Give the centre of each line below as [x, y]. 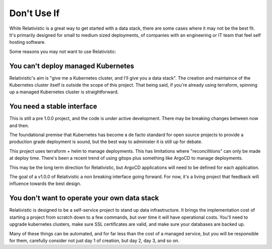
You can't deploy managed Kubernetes [72, 66]
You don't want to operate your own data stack [84, 198]
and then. [19, 126]
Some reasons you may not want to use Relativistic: [63, 51]
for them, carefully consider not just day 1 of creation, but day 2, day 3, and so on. [94, 240]
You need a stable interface [53, 107]
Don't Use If [35, 13]
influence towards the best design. [45, 183]
